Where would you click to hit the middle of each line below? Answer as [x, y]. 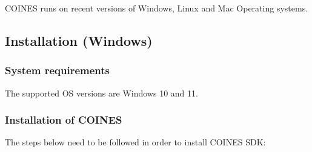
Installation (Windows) [79, 40]
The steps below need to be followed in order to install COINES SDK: [135, 142]
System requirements [57, 70]
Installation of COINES [64, 120]
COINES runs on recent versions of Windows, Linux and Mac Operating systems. [157, 8]
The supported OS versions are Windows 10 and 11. [101, 93]
